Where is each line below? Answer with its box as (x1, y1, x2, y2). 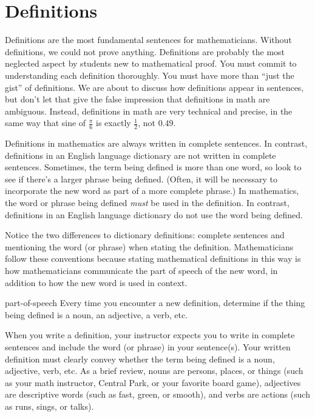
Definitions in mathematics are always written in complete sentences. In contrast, (5, 137, 308, 150)
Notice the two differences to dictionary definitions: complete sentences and (5, 229, 285, 241)
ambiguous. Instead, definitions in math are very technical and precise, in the (5, 104, 293, 117)
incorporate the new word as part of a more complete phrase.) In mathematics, (5, 184, 299, 197)
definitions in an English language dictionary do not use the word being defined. (5, 208, 303, 221)
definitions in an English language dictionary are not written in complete (5, 148, 276, 161)
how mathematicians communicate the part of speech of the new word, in (5, 264, 278, 277)
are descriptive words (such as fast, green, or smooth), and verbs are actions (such (5, 388, 310, 401)
